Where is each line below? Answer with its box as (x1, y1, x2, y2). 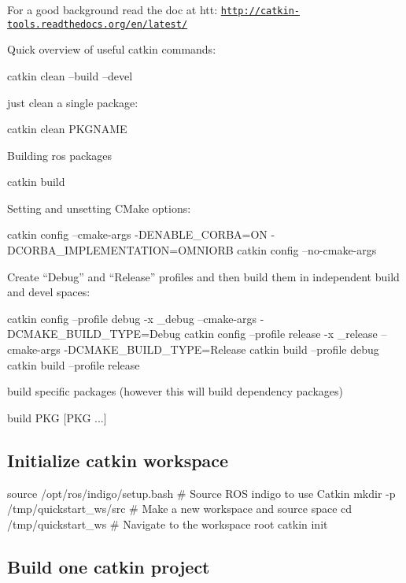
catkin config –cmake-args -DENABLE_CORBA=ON (7, 226, 268, 243)
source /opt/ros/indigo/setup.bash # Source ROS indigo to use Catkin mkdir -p (7, 485, 396, 501)
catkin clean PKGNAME (7, 121, 127, 137)
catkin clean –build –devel (7, 67, 133, 84)
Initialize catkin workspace (7, 447, 229, 472)
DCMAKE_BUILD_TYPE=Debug (7, 325, 181, 342)
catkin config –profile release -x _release (184, 325, 378, 342)
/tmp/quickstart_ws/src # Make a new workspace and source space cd (7, 500, 352, 517)
